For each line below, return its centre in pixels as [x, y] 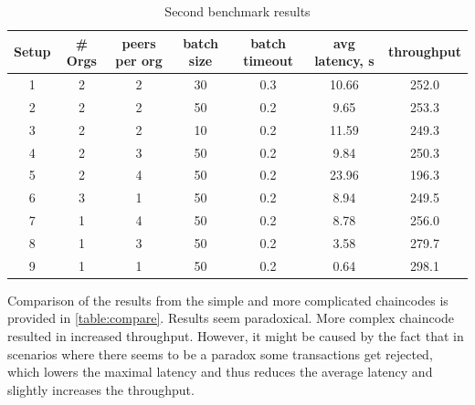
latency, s [344, 61]
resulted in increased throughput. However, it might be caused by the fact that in [236, 336]
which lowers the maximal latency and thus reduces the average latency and [220, 372]
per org [139, 61]
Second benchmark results [237, 11]
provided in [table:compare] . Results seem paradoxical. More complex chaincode [231, 318]
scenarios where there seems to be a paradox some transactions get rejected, [220, 353]
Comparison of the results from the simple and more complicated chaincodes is [228, 300]
